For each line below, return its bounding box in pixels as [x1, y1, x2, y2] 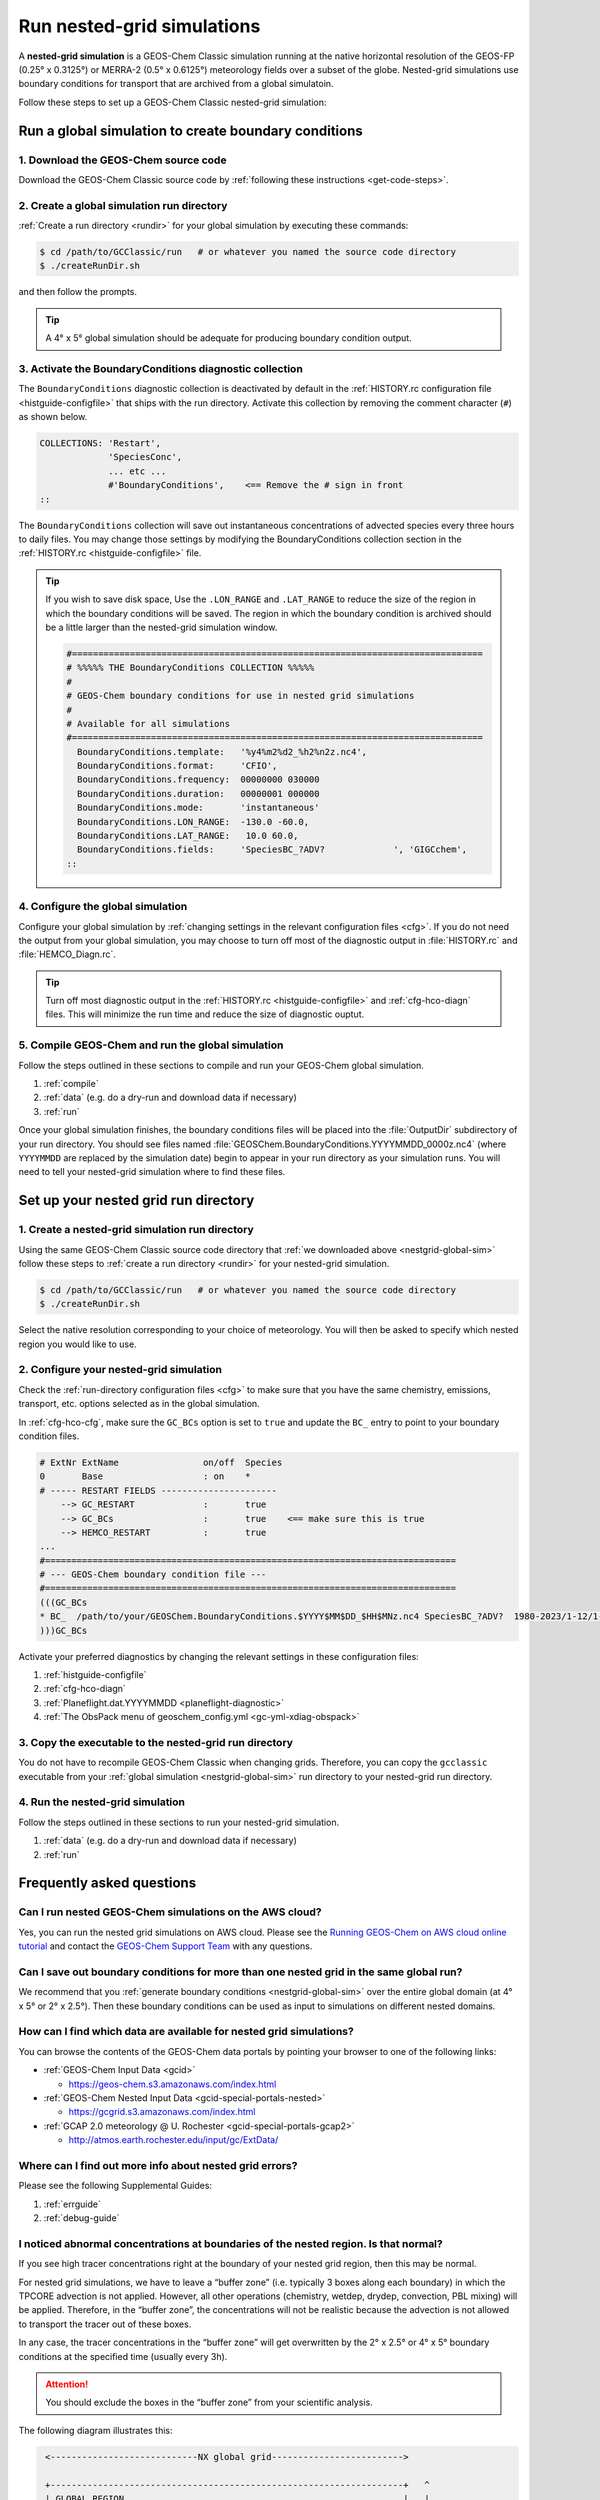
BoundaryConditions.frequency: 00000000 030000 [76, 774, 320, 785]
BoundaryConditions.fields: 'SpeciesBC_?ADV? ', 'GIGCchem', [76, 844, 468, 855]
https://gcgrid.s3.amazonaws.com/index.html [68, 2106, 256, 2118]
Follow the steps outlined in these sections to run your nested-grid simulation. [18, 1816, 340, 1828]
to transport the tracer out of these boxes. [18, 2318, 192, 2330]
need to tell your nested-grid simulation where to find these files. [18, 1166, 286, 1178]
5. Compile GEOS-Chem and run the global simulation [18, 1038, 284, 1052]
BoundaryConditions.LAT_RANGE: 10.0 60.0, [76, 830, 299, 842]
